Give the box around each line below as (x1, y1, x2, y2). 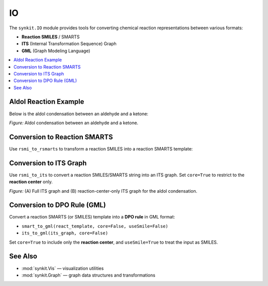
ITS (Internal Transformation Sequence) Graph (21, 41, 117, 47)
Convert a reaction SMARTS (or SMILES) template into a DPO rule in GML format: (9, 214, 175, 220)
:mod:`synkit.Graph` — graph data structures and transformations (21, 272, 156, 278)
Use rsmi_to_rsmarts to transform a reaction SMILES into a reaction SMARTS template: (9, 145, 193, 151)
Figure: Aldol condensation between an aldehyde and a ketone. (9, 120, 138, 126)
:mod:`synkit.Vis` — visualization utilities (21, 265, 104, 271)
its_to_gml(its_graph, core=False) (21, 230, 109, 236)
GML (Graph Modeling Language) (21, 48, 90, 54)
